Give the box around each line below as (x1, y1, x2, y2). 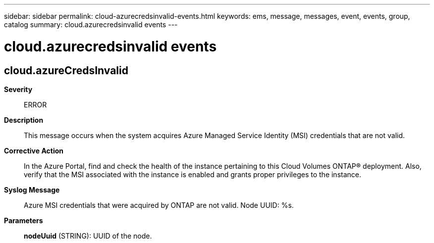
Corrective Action (4, 146, 63, 155)
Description (4, 115, 44, 124)
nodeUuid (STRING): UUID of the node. (24, 231, 152, 240)
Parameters (4, 216, 43, 225)
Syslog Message (4, 185, 60, 194)
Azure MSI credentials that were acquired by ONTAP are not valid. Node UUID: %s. (24, 200, 294, 209)
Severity (4, 85, 33, 94)
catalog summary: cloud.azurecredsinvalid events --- (4, 20, 178, 29)
